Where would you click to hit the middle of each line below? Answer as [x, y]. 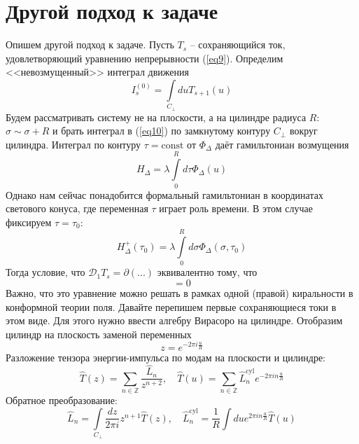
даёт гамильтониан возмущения [282, 144]
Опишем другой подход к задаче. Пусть [90, 44]
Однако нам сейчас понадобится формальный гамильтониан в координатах [164, 194]
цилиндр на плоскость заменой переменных [99, 334]
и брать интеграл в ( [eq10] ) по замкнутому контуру [162, 131]
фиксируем [29, 222]
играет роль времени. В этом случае [236, 208]
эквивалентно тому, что [207, 272]
